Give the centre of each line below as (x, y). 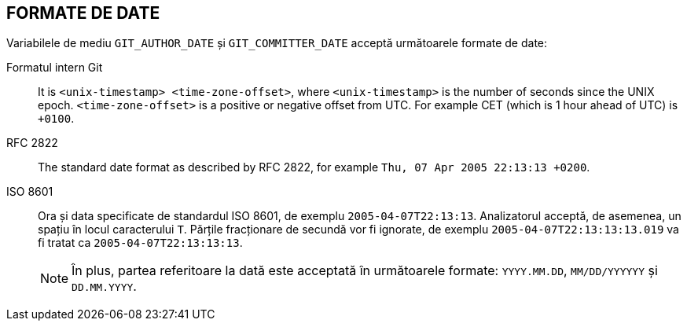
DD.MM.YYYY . (104, 287)
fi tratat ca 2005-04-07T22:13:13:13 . (140, 243)
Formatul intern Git (55, 68)
